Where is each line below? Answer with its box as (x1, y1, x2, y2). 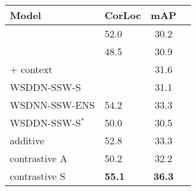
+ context (10, 62, 53, 76)
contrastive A (10, 151, 68, 165)
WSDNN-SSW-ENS (10, 98, 95, 112)
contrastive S (10, 169, 66, 183)
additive (10, 133, 45, 147)
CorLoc (104, 8, 141, 22)
